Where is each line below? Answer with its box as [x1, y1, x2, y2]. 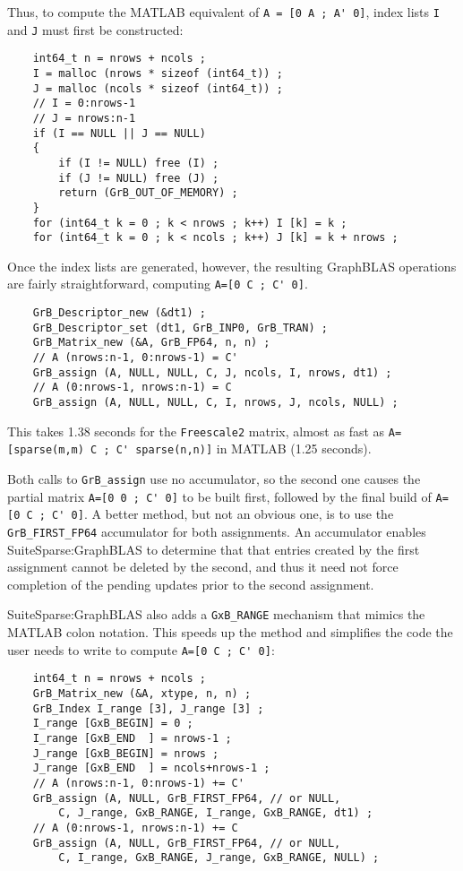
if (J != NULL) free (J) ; [58, 171, 219, 185]
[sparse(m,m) [7, 444, 84, 457]
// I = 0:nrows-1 [32, 97, 136, 110]
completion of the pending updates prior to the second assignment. [7, 574, 374, 593]
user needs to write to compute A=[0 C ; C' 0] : [7, 640, 275, 659]
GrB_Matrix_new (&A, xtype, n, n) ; [32, 686, 252, 700]
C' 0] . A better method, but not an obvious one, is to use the [52, 504, 394, 523]
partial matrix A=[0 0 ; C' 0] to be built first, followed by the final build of [7, 487, 432, 505]
